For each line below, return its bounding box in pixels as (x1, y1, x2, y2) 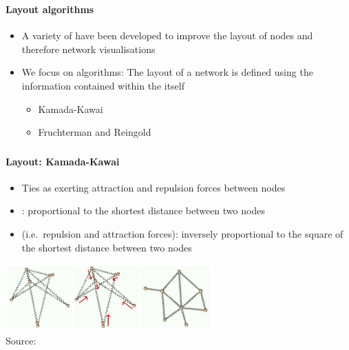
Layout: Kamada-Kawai (6, 154, 120, 168)
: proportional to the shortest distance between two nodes (21, 203, 265, 218)
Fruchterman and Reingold (38, 125, 151, 139)
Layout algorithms (6, 1, 94, 16)
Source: (6, 333, 36, 347)
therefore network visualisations (21, 41, 156, 56)
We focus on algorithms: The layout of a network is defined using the (21, 65, 313, 79)
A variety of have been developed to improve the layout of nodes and (21, 28, 313, 43)
